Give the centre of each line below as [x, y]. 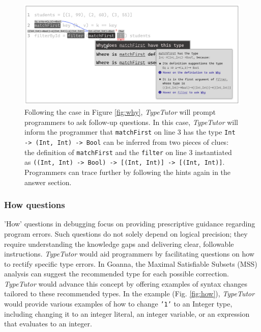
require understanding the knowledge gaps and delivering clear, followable [119, 244]
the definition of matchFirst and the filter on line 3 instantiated [128, 152]
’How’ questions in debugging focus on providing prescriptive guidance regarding [130, 224]
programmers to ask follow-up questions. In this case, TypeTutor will [131, 122]
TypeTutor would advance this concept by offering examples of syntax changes [126, 283]
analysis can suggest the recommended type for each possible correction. [117, 274]
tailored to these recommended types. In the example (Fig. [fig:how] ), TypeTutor [129, 293]
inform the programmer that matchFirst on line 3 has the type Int [130, 132]
